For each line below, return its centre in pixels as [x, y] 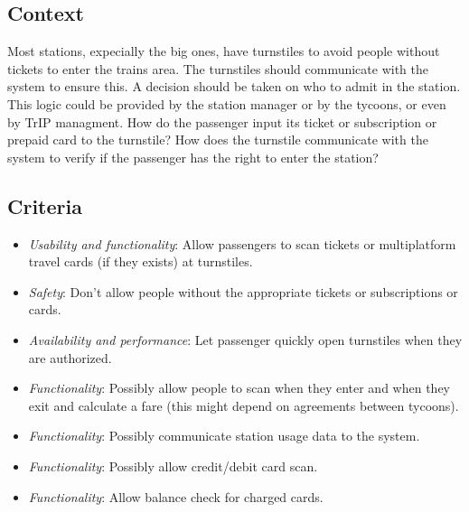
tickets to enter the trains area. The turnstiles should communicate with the [218, 68]
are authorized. [70, 357]
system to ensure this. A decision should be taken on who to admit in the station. [234, 86]
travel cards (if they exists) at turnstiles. [141, 261]
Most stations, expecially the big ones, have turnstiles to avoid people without [224, 51]
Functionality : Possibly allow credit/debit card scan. [173, 465]
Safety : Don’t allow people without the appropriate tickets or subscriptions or [243, 291]
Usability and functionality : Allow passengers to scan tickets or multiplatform [242, 243]
